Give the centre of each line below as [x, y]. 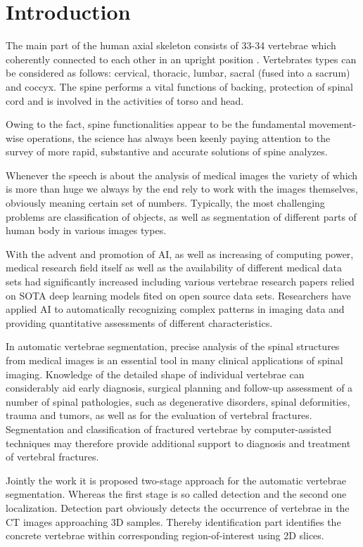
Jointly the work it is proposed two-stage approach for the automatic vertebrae [176, 480]
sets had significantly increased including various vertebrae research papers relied [180, 282]
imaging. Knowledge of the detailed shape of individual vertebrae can [155, 374]
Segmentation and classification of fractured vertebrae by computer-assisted [168, 429]
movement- [332, 124]
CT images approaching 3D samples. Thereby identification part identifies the [173, 521]
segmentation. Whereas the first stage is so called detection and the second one [176, 494]
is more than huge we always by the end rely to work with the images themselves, [182, 189]
